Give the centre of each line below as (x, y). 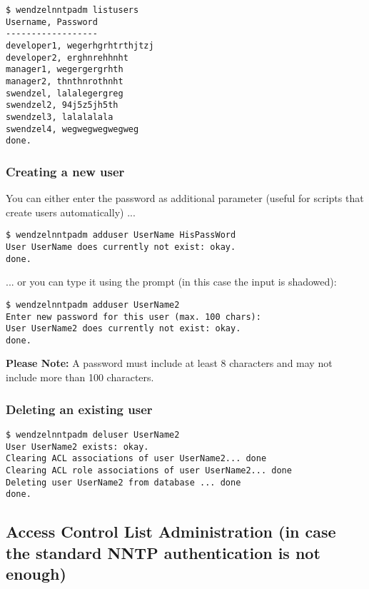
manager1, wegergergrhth (65, 70)
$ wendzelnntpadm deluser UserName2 (93, 434)
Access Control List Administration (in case (171, 532)
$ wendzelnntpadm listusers (72, 10)
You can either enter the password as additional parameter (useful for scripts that (185, 198)
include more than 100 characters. (80, 377)
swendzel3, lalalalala (60, 117)
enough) (36, 573)
